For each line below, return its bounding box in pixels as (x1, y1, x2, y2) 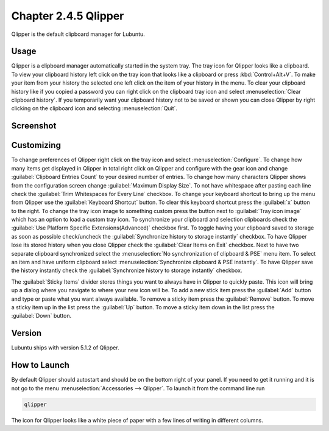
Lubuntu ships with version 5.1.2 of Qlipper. (11, 344, 119, 351)
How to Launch (11, 360, 70, 371)
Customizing (11, 140, 61, 150)
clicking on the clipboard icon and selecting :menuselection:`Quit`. (11, 105, 178, 112)
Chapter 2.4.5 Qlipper (11, 9, 124, 23)
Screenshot (11, 121, 57, 131)
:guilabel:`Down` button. (11, 312, 72, 320)
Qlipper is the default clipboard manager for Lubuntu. (11, 30, 146, 38)
